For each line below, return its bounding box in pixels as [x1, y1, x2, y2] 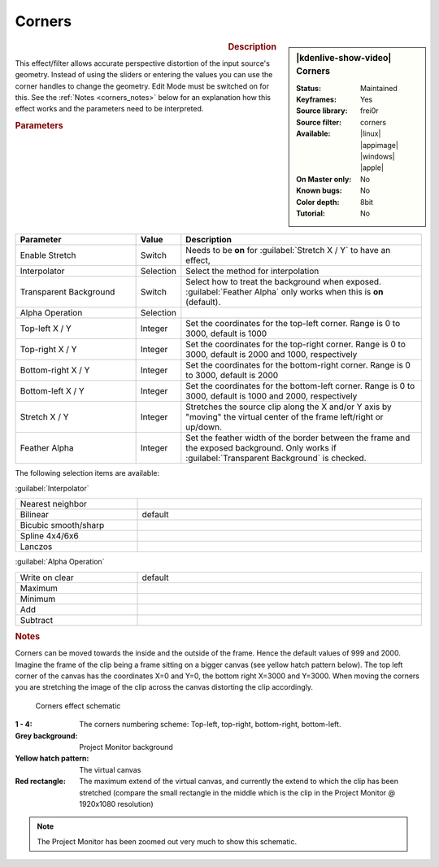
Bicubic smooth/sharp [20, 520, 105, 531]
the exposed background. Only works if [185, 442, 337, 454]
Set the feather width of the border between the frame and [185, 432, 411, 443]
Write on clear [20, 572, 74, 583]
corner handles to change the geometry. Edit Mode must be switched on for [15, 81, 270, 91]
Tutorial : [296, 208, 325, 218]
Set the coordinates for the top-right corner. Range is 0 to [185, 338, 406, 350]
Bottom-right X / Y [20, 364, 90, 376]
